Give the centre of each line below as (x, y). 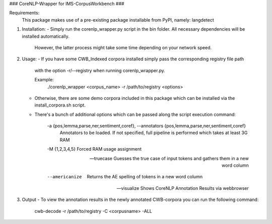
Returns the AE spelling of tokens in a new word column (145, 177)
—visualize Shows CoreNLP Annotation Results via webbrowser (183, 188)
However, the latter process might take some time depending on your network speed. (123, 47)
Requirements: (24, 13)
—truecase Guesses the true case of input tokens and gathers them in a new (169, 158)
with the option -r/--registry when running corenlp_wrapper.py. (100, 70)
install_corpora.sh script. (60, 105)
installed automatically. (46, 36)
